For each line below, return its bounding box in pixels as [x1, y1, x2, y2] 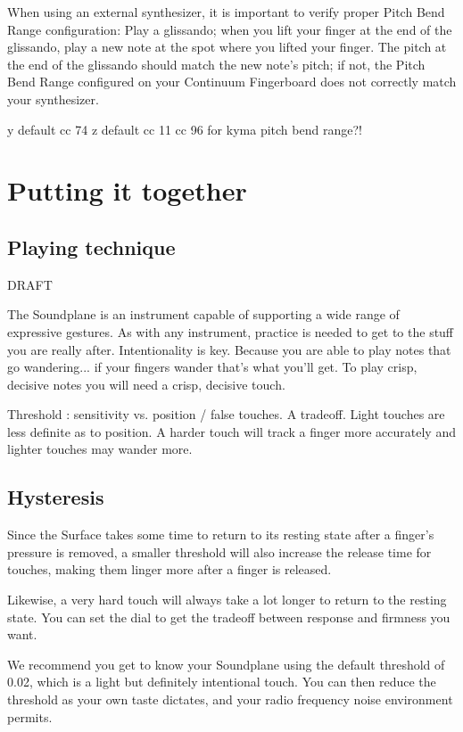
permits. [7, 707, 53, 726]
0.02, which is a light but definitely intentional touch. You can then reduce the [7, 672, 436, 691]
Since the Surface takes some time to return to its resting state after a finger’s [7, 525, 434, 544]
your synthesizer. [7, 89, 99, 108]
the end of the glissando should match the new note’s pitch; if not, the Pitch [7, 54, 426, 73]
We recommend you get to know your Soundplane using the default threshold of [7, 654, 445, 673]
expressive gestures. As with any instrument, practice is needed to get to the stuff [7, 322, 454, 341]
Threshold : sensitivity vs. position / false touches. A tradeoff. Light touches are [7, 405, 445, 424]
